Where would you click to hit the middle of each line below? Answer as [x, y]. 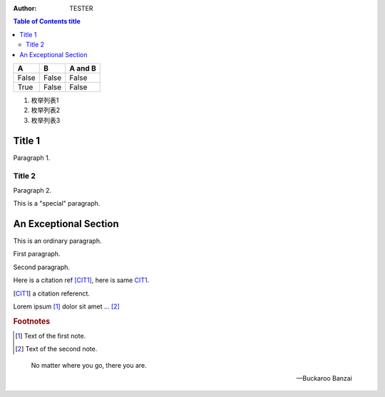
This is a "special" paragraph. [57, 203]
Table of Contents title [47, 21]
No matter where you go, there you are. [89, 365]
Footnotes [32, 321]
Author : [25, 8]
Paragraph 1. [32, 158]
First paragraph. [37, 254]
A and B [83, 68]
